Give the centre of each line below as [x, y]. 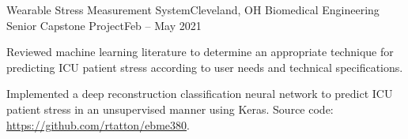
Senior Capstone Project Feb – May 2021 [104, 25]
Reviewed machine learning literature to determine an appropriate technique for [200, 52]
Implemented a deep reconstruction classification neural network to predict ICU [200, 94]
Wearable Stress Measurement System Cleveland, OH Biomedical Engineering [193, 9]
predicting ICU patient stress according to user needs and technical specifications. [205, 67]
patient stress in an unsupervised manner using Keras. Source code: [170, 109]
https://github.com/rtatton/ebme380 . [98, 124]
